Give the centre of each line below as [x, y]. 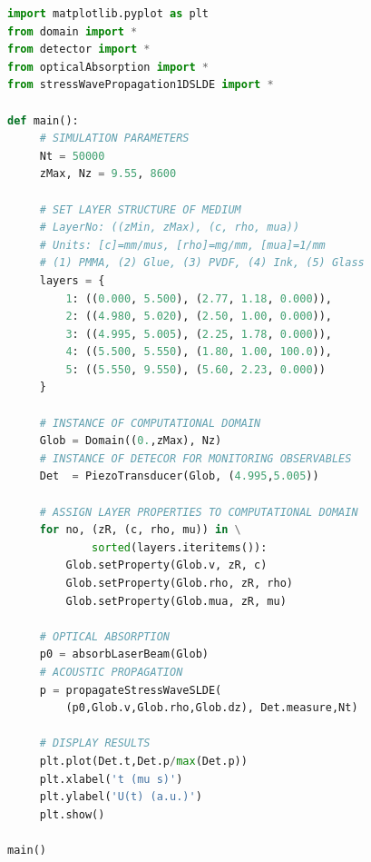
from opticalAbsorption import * [108, 67]
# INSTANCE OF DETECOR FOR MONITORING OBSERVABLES [195, 458]
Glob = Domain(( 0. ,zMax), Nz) [131, 441]
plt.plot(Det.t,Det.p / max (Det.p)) [143, 761]
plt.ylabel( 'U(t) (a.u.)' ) [121, 797]
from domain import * [73, 31]
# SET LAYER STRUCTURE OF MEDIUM [140, 209]
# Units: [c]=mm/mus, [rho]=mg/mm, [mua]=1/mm [182, 245]
